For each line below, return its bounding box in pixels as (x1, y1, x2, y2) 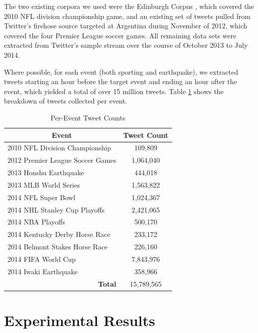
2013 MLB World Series (7, 179, 80, 190)
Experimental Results (4, 310, 155, 330)
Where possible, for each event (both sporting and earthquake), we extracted (4, 66, 238, 77)
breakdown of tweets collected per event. (4, 96, 127, 106)
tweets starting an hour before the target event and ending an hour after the (4, 76, 237, 87)
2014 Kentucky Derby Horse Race (7, 229, 110, 239)
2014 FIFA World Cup (7, 253, 76, 264)
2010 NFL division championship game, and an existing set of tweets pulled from (4, 10, 251, 21)
